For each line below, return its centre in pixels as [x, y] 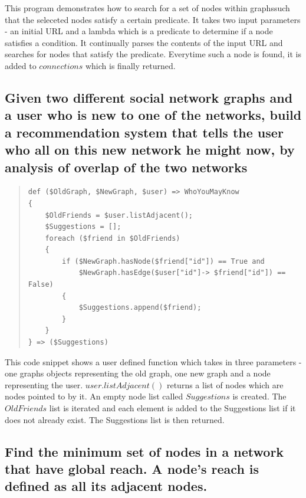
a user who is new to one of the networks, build [153, 115]
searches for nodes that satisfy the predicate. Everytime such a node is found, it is [153, 54]
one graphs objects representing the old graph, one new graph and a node [138, 373]
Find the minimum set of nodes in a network [144, 451]
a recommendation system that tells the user [144, 132]
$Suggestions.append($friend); [140, 308]
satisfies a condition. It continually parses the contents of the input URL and [144, 42]
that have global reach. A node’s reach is [132, 468]
